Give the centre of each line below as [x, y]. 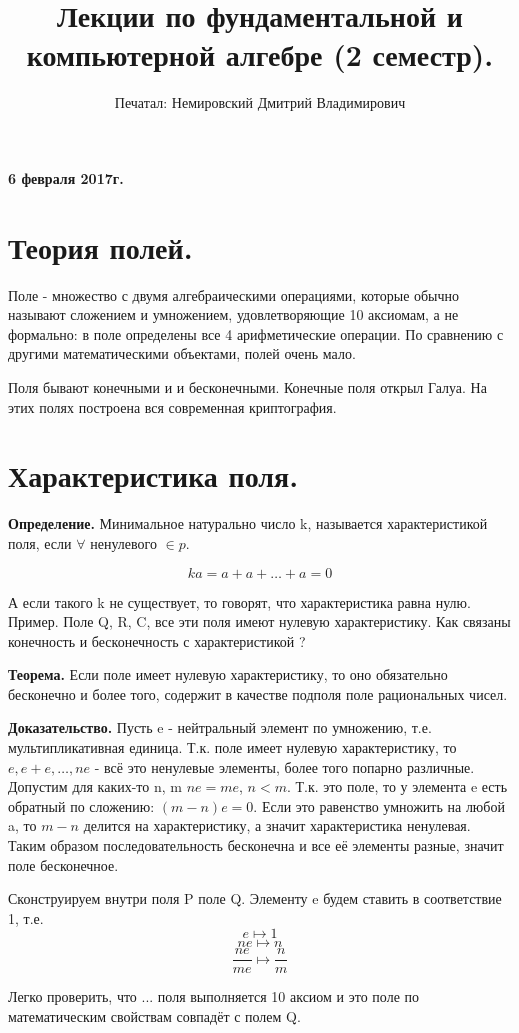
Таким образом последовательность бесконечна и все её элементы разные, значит [256, 845]
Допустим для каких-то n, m [95, 786]
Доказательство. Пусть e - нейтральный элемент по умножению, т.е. [220, 727]
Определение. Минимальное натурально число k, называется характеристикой [248, 523]
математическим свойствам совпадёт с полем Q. [154, 1016]
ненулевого [123, 542]
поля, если [40, 542]
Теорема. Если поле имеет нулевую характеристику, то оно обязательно [228, 674]
